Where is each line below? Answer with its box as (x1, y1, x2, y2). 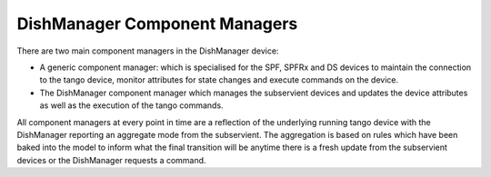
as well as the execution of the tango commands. (39, 100, 224, 111)
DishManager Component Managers (16, 14, 298, 34)
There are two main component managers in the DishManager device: (16, 45, 279, 56)
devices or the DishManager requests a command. (16, 154, 206, 165)
